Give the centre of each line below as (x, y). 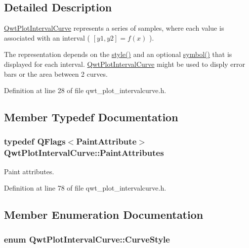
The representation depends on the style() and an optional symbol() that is (118, 54)
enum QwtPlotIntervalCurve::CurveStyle (87, 239)
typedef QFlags (35, 141)
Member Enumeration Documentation (104, 215)
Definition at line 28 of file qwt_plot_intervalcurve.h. (85, 90)
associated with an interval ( (47, 37)
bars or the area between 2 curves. (56, 74)
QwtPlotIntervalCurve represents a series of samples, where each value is (114, 28)
